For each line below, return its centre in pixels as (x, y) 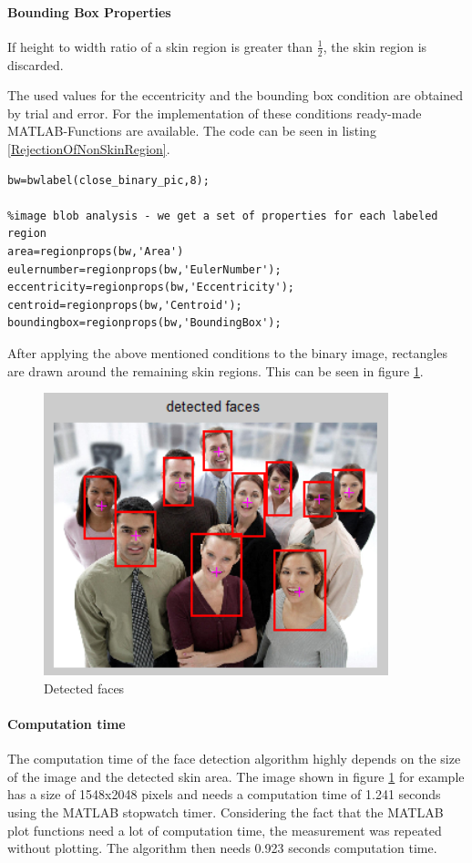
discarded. (36, 64)
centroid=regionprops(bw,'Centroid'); (125, 305)
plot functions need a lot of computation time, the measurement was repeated (225, 830)
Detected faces (84, 688)
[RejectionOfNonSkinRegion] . (89, 149)
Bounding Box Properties (89, 11)
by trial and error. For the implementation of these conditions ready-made (215, 113)
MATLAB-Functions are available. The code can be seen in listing (192, 131)
